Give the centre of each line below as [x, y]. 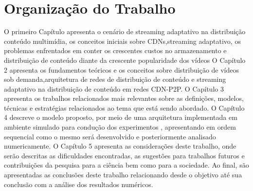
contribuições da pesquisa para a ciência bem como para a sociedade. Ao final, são [126, 165]
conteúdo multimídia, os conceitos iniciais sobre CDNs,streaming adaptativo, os [122, 41]
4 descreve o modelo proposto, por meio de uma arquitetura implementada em [121, 117]
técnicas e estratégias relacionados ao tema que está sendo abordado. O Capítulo [124, 107]
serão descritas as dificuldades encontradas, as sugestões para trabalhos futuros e [124, 155]
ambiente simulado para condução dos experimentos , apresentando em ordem [120, 127]
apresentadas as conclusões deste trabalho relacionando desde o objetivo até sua [123, 175]
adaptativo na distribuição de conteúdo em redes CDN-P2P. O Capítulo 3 [114, 88]
